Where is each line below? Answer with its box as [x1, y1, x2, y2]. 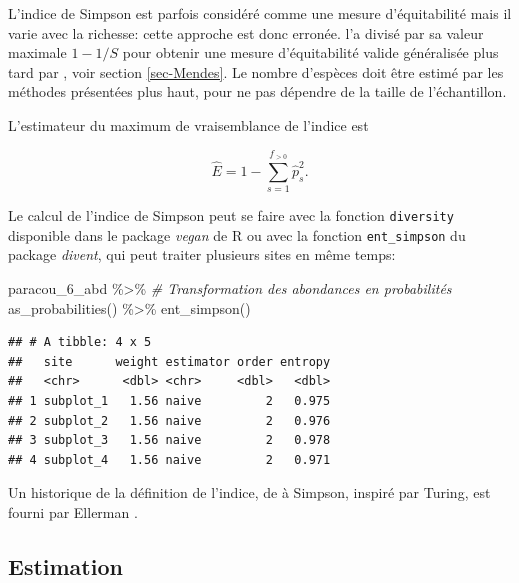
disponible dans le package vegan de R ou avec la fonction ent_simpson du [8, 224, 466, 245]
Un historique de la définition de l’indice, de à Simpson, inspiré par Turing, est [8, 482, 491, 503]
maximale [8, 42, 67, 63]
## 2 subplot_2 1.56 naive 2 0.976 [8, 413, 331, 428]
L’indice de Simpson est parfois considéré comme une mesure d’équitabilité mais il [8, 3, 512, 23]
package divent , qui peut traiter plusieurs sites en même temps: [8, 244, 396, 265]
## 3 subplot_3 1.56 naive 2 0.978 [8, 433, 331, 448]
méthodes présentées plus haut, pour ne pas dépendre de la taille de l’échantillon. [8, 81, 507, 102]
